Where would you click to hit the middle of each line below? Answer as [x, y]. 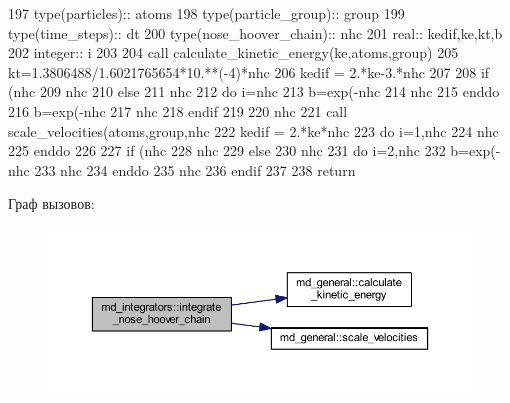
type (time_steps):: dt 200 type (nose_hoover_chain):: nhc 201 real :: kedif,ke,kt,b [255, 32]
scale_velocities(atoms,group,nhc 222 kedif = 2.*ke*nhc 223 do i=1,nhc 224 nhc [253, 130]
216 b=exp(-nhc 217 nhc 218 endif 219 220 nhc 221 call [178, 110]
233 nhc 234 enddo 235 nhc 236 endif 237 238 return [195, 169]
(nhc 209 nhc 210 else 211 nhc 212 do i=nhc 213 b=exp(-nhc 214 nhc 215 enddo [254, 91]
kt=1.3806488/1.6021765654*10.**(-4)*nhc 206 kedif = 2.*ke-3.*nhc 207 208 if [249, 71]
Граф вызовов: [51, 203]
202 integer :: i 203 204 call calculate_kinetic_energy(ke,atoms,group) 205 [233, 52]
